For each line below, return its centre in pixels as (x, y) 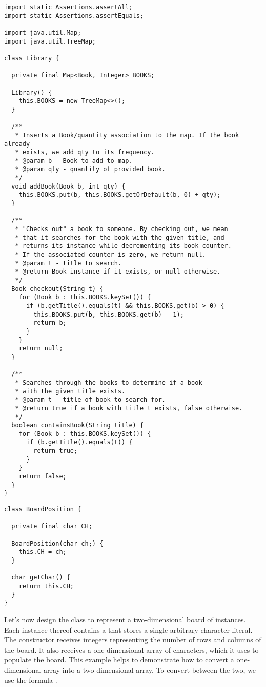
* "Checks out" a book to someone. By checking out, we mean (121, 229)
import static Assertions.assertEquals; (74, 16)
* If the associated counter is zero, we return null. (110, 255)
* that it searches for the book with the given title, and (120, 237)
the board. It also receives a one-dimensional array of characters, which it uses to (131, 649)
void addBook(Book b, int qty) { (68, 186)
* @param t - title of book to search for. (90, 400)
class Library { (32, 58)
